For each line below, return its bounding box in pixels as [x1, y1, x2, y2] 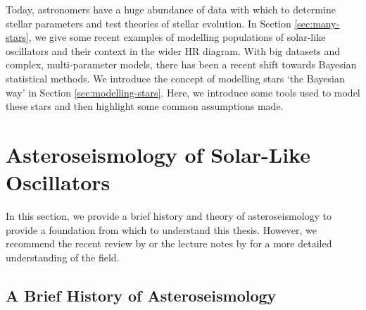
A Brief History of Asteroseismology [6, 284, 277, 306]
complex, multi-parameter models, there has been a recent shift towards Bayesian [6, 57, 357, 72]
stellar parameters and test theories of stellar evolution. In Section [6, 15, 291, 30]
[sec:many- [294, 15, 340, 30]
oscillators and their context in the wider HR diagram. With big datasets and [6, 43, 341, 58]
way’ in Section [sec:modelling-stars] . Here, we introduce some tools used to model [6, 85, 360, 99]
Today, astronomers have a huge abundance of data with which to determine [6, 2, 336, 16]
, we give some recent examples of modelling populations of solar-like [28, 30, 326, 44]
